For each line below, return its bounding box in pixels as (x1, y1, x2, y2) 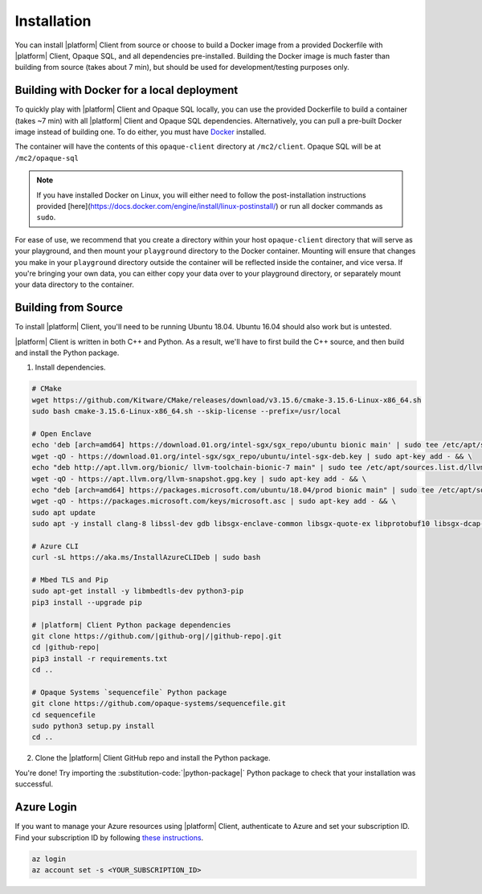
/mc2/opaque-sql (14, 153, 80, 162)
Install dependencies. (35, 362, 106, 373)
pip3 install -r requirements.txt (31, 654, 168, 663)
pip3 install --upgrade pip (31, 598, 142, 606)
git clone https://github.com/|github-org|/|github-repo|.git (31, 631, 282, 640)
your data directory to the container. (14, 280, 134, 289)
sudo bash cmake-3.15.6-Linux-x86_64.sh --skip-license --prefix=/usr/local (31, 406, 341, 416)
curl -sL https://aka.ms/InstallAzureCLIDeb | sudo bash (31, 553, 261, 562)
